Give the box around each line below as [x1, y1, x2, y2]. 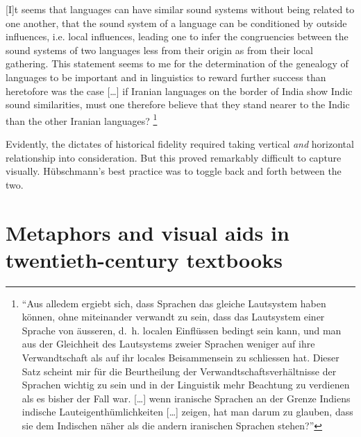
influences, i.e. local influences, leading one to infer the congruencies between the [6, 29, 349, 44]
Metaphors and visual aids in [6, 218, 289, 246]
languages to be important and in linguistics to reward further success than [6, 69, 326, 84]
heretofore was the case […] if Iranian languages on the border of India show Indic [6, 83, 353, 98]
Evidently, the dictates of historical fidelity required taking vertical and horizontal [6, 137, 354, 151]
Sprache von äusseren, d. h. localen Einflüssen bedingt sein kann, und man [22, 323, 342, 337]
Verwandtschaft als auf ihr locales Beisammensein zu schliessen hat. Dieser [22, 350, 339, 365]
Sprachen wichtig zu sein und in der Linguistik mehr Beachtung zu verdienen [22, 377, 350, 392]
